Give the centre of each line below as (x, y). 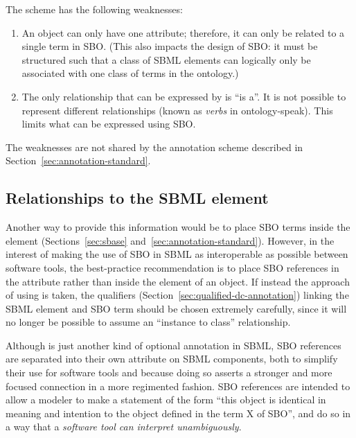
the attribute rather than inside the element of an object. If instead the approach (178, 281)
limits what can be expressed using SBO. (109, 124)
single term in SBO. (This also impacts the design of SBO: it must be (170, 46)
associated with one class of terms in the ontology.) (130, 73)
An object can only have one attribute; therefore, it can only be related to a (183, 32)
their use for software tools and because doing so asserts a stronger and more (169, 373)
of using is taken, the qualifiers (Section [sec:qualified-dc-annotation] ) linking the (177, 295)
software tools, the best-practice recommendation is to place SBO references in (172, 267)
